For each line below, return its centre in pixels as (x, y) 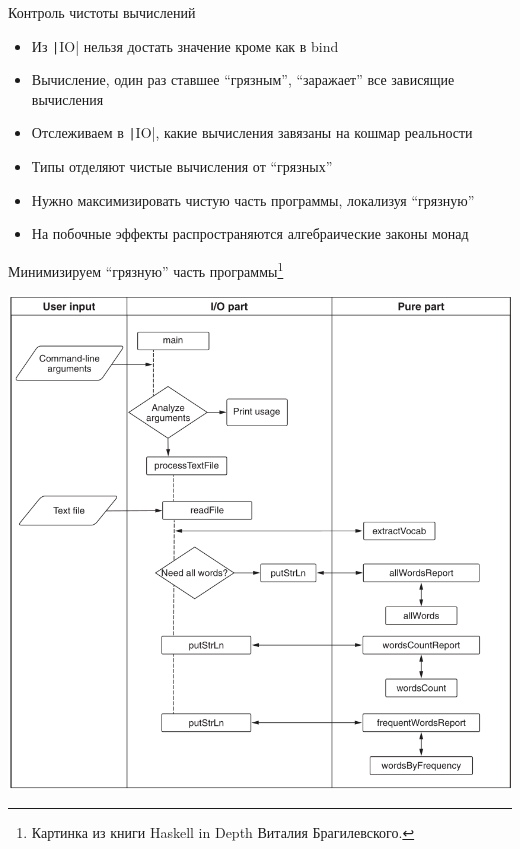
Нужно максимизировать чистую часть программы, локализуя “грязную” (253, 199)
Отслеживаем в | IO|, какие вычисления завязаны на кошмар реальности (252, 132)
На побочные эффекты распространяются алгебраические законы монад (250, 233)
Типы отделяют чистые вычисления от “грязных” (182, 166)
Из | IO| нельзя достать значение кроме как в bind (185, 45)
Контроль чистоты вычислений (102, 12)
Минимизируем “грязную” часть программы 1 (146, 269)
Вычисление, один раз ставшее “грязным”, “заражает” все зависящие (243, 79)
